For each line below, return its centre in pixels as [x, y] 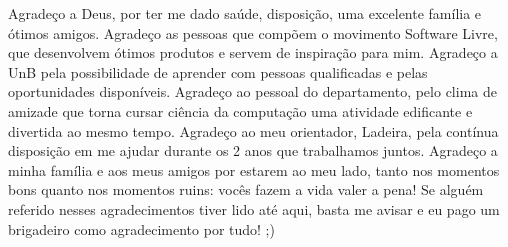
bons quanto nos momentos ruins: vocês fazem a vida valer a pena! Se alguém [246, 189]
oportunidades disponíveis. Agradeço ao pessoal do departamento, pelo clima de [252, 91]
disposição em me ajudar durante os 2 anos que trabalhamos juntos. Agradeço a [253, 150]
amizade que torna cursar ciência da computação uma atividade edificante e [240, 110]
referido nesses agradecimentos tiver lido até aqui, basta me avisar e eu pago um [254, 208]
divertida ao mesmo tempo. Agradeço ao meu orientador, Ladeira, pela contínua [253, 130]
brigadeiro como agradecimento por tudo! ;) [141, 228]
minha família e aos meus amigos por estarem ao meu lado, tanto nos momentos [254, 169]
